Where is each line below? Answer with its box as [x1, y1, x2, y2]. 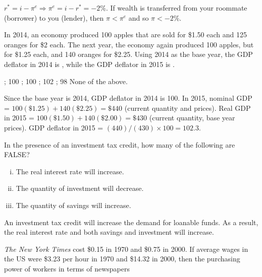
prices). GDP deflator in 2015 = [4, 122, 103, 132]
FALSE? [4, 149, 30, 160]
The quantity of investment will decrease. [16, 183, 144, 193]
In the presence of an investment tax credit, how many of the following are [4, 139, 235, 150]
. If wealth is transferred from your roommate [106, 3, 247, 13]
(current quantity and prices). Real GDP [124, 102, 251, 113]
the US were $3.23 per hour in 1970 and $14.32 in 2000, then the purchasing [4, 253, 240, 264]
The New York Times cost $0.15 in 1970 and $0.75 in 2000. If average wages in [4, 243, 248, 254]
